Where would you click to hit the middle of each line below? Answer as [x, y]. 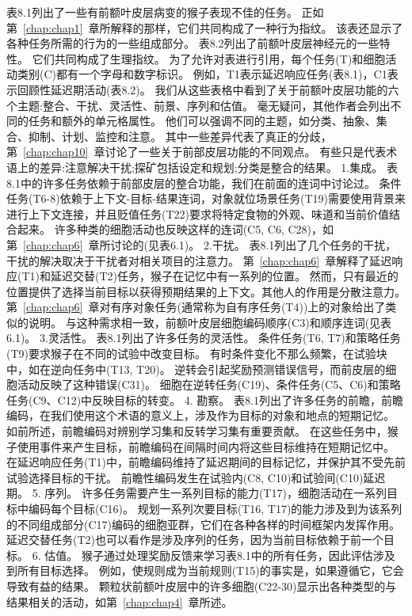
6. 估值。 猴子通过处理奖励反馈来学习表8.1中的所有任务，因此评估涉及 [214, 555]
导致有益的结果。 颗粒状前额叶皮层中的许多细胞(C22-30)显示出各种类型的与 [202, 586]
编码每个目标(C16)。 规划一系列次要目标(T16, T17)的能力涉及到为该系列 [215, 508]
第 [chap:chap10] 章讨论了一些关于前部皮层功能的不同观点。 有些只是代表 [196, 152]
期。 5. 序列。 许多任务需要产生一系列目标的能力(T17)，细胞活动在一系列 [196, 493]
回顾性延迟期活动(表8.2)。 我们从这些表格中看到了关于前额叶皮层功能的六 [208, 89]
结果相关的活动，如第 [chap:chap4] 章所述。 [120, 601]
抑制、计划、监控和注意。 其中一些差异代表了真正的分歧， [180, 136]
